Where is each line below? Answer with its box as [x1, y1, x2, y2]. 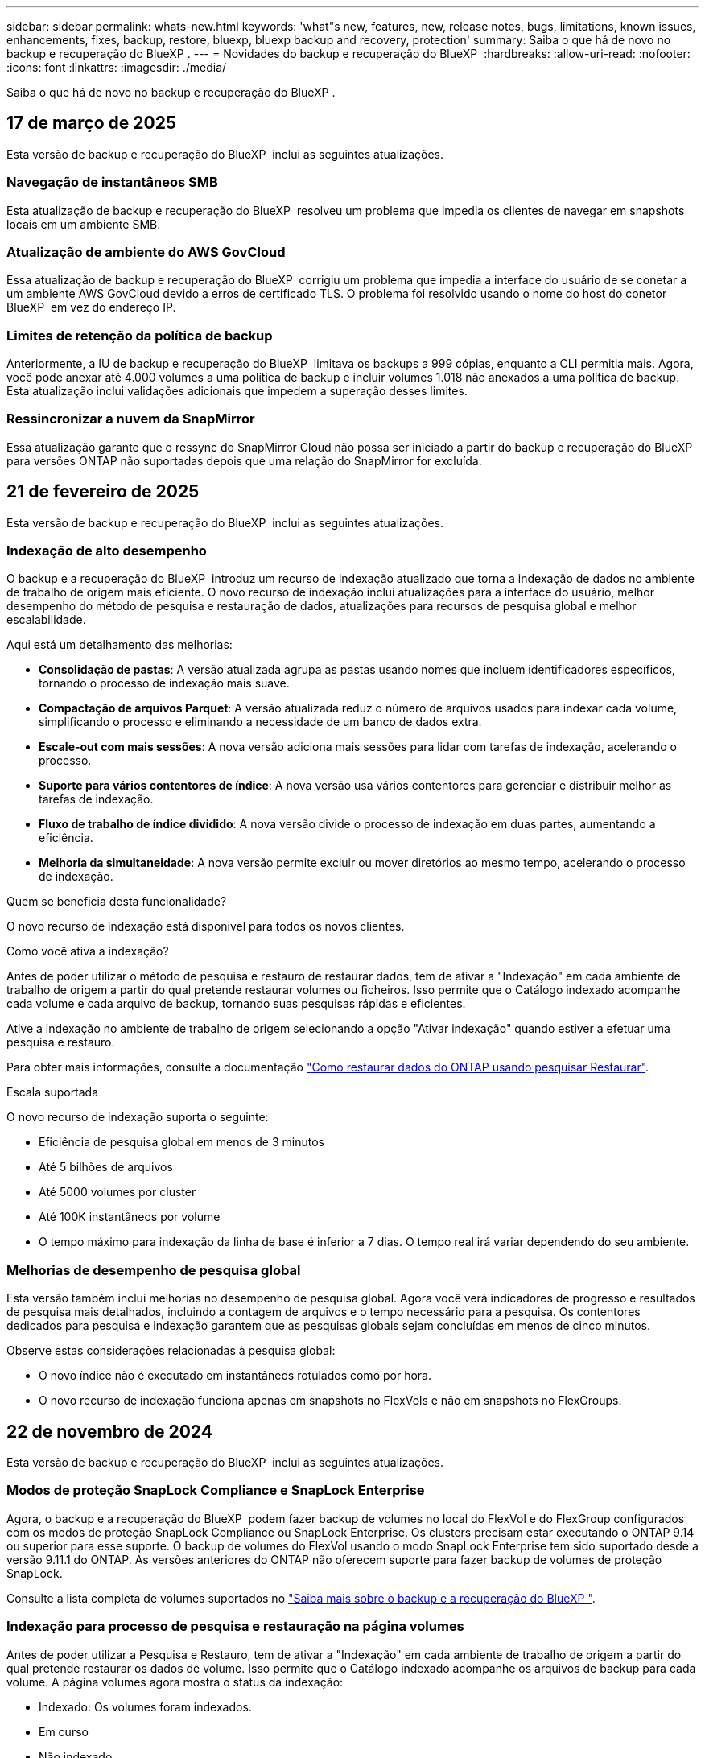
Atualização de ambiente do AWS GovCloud [6, 243, 286, 260]
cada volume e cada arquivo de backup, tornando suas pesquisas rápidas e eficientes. [6, 997, 466, 1011]
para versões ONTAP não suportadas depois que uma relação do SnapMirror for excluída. [6, 453, 482, 468]
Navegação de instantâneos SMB [6, 174, 218, 191]
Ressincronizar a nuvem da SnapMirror [6, 411, 255, 427]
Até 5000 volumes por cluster [39, 1185, 196, 1199]
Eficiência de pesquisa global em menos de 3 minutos [39, 1135, 324, 1149]
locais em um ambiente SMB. [6, 217, 161, 231]
